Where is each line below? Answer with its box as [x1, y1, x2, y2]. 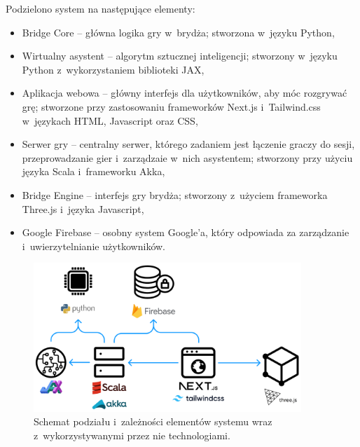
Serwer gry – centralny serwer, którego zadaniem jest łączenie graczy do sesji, [22, 137, 355, 151]
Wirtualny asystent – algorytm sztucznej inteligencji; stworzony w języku [22, 48, 338, 63]
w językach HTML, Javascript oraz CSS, [22, 113, 198, 128]
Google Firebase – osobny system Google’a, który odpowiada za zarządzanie [22, 225, 349, 240]
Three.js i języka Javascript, [22, 201, 144, 216]
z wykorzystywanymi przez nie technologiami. [34, 427, 230, 442]
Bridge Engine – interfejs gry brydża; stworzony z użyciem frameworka [22, 187, 328, 202]
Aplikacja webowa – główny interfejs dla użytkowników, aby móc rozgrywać [22, 85, 347, 100]
